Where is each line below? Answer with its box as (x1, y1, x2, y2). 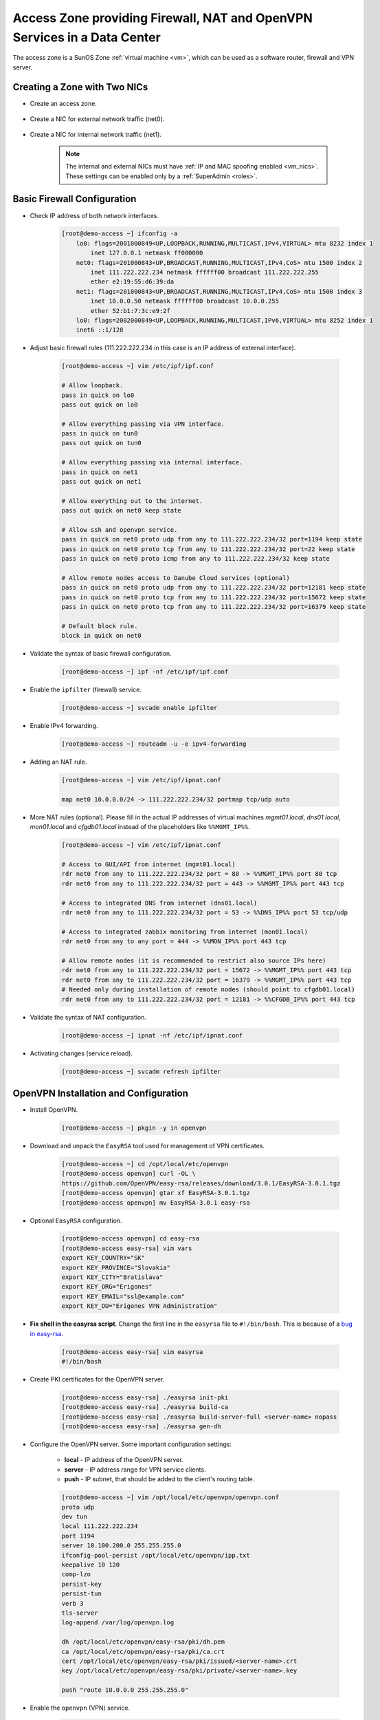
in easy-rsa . (30, 1329, 64, 1337)
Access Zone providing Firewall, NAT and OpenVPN (12, 10, 313, 25)
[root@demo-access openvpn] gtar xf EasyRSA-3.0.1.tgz (61, 1189, 250, 1197)
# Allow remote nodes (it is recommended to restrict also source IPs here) (61, 957, 326, 965)
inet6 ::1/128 (76, 326, 124, 334)
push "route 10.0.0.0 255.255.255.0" (61, 1686, 189, 1694)
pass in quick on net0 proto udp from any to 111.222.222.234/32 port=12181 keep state (61, 583, 366, 592)
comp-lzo (61, 1571, 91, 1578)
